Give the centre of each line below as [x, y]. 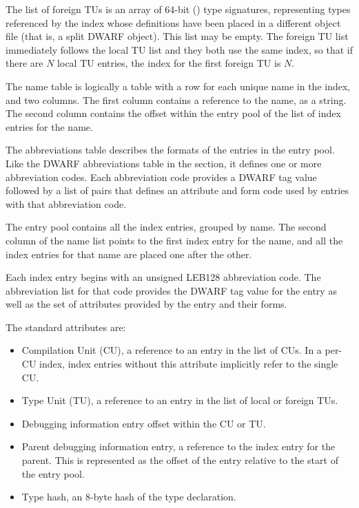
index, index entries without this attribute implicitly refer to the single [189, 364]
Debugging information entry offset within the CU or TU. [144, 423]
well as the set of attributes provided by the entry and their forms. [146, 304]
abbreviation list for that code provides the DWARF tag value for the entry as [171, 290]
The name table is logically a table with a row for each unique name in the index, [178, 86]
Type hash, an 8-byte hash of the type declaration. [129, 497]
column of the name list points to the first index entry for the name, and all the [174, 240]
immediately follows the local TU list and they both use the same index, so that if [179, 49]
